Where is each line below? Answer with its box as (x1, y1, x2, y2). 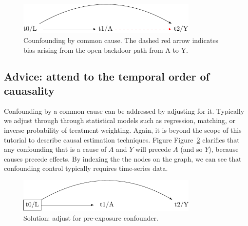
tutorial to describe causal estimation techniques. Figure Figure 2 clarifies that (4, 134, 240, 144)
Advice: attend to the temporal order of (4, 68, 210, 83)
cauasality (4, 82, 55, 98)
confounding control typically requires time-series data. (4, 163, 168, 173)
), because (209, 144, 239, 154)
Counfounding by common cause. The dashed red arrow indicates (23, 35, 219, 45)
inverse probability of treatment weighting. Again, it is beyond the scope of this (4, 124, 242, 135)
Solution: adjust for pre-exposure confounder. (23, 213, 158, 223)
